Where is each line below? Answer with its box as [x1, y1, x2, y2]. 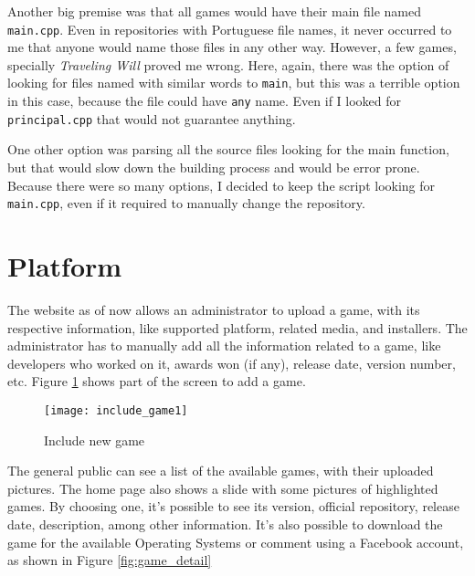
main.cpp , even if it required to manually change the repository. [7, 194, 365, 213]
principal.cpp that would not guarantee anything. [7, 109, 296, 128]
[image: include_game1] [44, 403, 188, 417]
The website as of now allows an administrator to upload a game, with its [7, 299, 420, 319]
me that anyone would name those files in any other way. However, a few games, [7, 37, 457, 57]
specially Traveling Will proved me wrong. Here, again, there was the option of [7, 55, 449, 74]
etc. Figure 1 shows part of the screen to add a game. [7, 372, 306, 391]
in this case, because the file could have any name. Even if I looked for [7, 91, 402, 110]
